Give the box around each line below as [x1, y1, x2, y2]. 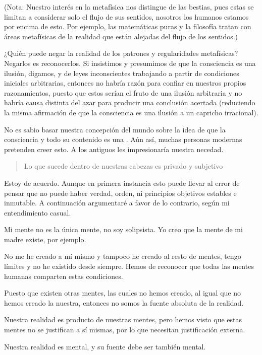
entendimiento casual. [4, 207, 71, 218]
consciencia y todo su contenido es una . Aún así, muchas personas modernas [4, 134, 242, 145]
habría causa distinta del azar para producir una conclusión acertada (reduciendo [4, 97, 255, 108]
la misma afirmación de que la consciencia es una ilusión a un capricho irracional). [4, 107, 258, 117]
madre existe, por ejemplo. [4, 234, 86, 244]
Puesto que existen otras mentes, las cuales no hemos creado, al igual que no [4, 288, 241, 298]
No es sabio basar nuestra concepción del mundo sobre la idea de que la [4, 124, 226, 134]
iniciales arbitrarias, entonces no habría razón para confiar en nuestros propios [4, 78, 246, 88]
